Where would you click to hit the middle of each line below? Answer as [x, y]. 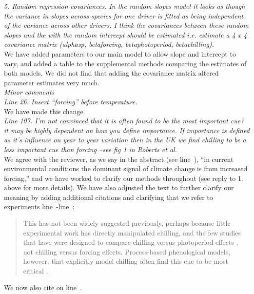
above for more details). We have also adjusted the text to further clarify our [119, 187]
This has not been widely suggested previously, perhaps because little [127, 223]
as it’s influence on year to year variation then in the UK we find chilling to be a [125, 140]
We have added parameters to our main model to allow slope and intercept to [120, 53]
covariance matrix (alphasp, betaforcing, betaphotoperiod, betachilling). [109, 44]
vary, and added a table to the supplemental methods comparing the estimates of [125, 63]
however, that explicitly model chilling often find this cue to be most [126, 261]
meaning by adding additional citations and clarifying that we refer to [108, 197]
